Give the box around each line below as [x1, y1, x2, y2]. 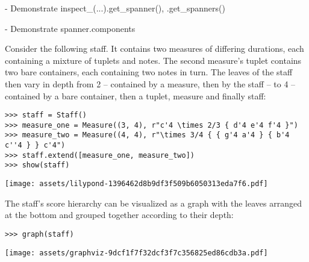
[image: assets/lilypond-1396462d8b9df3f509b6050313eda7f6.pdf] [5, 179, 268, 189]
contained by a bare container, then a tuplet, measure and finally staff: [5, 89, 266, 102]
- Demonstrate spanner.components [5, 22, 136, 34]
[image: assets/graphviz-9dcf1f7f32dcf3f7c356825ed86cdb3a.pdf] [5, 248, 268, 257]
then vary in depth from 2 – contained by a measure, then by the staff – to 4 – [5, 77, 296, 90]
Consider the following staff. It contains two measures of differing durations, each [5, 42, 304, 55]
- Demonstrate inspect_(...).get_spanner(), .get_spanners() [5, 2, 225, 14]
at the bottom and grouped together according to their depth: [5, 208, 234, 221]
